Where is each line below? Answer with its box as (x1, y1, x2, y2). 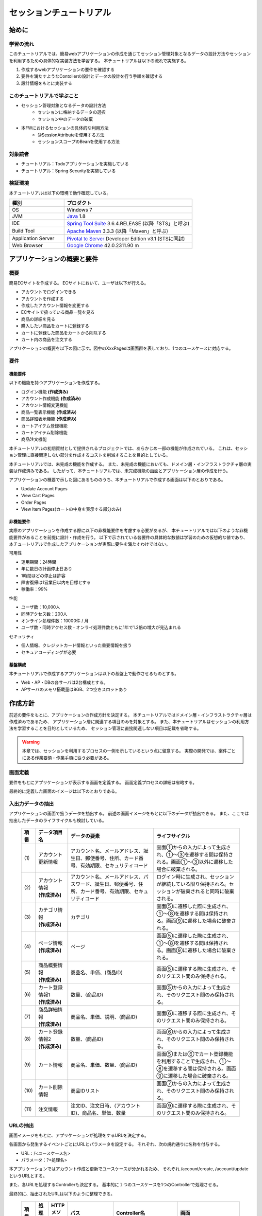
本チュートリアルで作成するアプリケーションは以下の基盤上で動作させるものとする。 (9, 670, 179, 676)
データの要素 (70, 833, 100, 840)
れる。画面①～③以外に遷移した (156, 858, 233, 865)
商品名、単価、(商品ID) (70, 969, 123, 976)
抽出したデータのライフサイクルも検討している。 (9, 817, 107, 823)
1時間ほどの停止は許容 (21, 572, 65, 578)
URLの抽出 (9, 1122, 34, 1129)
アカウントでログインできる (21, 289, 77, 295)
